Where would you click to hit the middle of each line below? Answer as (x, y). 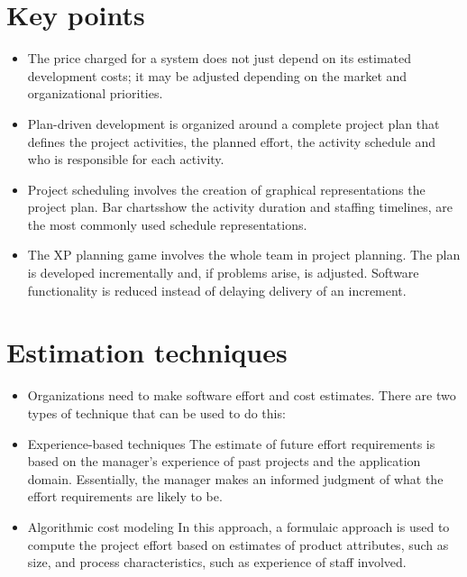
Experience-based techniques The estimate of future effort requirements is (231, 443)
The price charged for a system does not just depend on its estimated (220, 58)
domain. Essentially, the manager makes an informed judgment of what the (235, 478)
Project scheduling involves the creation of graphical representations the (226, 189)
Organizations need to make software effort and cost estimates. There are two (242, 395)
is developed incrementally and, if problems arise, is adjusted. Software (223, 273)
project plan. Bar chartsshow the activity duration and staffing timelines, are (240, 207)
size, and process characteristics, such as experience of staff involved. (217, 562)
